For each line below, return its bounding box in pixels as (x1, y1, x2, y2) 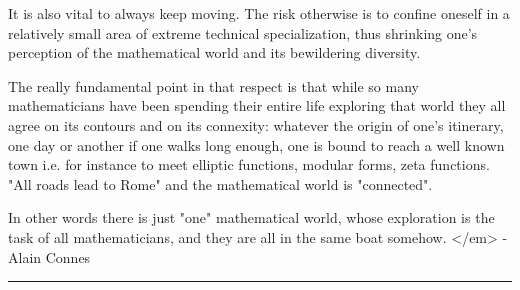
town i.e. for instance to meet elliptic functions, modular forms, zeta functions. (8, 154, 490, 175)
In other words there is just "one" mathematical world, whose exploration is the (8, 207, 495, 228)
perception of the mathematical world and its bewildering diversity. (8, 42, 421, 63)
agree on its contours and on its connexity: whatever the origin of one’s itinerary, (8, 114, 504, 135)
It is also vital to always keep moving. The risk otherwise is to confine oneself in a (8, 3, 510, 23)
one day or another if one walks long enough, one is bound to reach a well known (8, 134, 505, 155)
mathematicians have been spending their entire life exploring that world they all (8, 95, 506, 116)
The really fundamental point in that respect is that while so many (8, 75, 419, 96)
